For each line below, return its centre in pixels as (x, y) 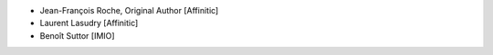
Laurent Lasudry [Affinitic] (89, 23)
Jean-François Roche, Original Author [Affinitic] (129, 10)
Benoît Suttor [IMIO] (77, 35)
